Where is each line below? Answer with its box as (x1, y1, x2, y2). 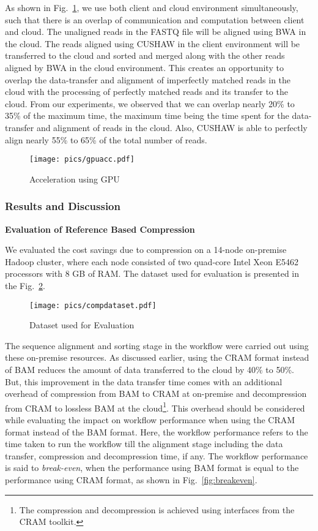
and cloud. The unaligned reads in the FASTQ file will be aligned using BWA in (5, 25, 306, 38)
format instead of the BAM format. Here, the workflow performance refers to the (5, 425, 308, 438)
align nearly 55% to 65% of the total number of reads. (5, 133, 207, 146)
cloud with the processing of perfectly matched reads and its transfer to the (5, 85, 288, 98)
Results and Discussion (5, 198, 120, 214)
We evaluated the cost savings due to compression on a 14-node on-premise (5, 243, 287, 256)
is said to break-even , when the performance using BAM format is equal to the (5, 461, 299, 474)
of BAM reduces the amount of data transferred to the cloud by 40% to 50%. (5, 363, 294, 375)
